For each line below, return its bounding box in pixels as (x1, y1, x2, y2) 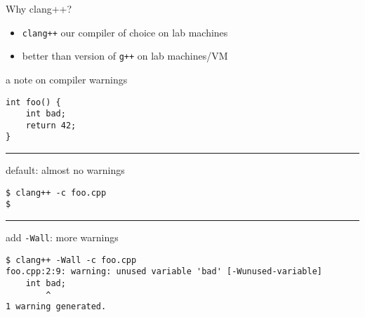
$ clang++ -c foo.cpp (6, 187, 107, 198)
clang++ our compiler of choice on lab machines (22, 25, 228, 39)
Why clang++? (6, 1, 72, 15)
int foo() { (6, 97, 61, 107)
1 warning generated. (6, 302, 107, 312)
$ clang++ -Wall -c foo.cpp (6, 255, 137, 265)
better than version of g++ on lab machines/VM (22, 48, 228, 63)
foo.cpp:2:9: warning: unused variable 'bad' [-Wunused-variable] (6, 267, 323, 277)
